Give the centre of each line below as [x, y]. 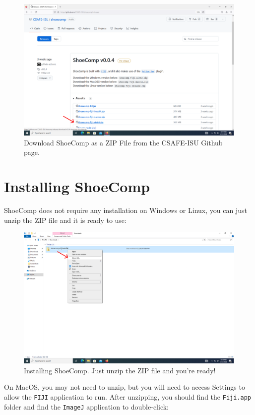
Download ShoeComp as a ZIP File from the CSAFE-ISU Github [123, 142]
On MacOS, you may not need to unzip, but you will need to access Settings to [125, 387]
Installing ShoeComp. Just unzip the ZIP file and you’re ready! [120, 370]
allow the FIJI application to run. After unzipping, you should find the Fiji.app [127, 396]
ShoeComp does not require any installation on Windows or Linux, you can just [126, 210]
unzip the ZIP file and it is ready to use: [65, 220]
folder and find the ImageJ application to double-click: [86, 406]
